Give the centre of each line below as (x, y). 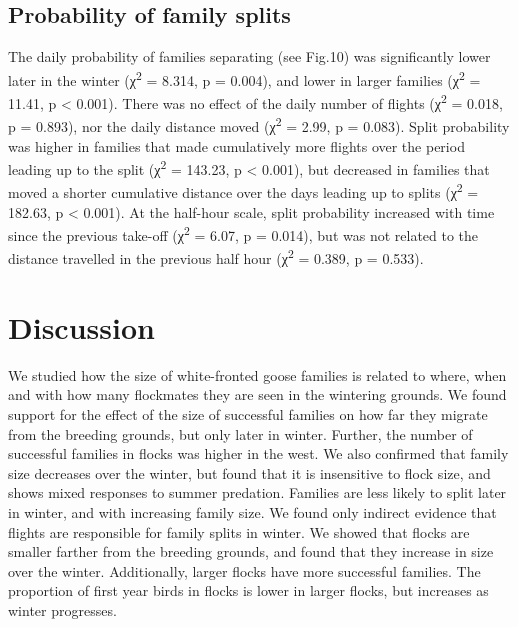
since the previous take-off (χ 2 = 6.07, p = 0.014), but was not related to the (243, 233)
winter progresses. (62, 609)
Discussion (81, 326)
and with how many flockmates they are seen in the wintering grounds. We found (257, 394)
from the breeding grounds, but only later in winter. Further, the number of (240, 433)
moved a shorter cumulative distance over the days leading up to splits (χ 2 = (243, 191)
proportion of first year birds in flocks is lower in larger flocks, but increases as (248, 590)
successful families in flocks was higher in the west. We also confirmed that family (258, 453)
